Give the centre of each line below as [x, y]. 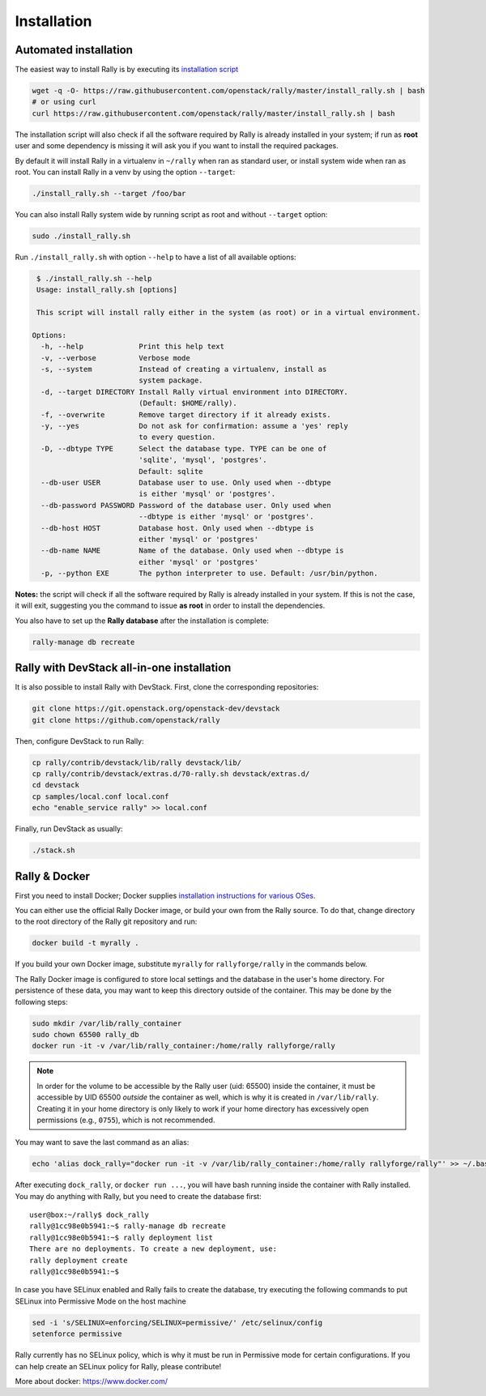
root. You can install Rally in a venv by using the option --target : [125, 172]
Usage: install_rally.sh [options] [107, 290]
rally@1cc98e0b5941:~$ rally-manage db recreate [128, 1226]
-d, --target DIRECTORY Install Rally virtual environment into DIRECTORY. [194, 392]
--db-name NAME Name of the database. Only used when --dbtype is [192, 551]
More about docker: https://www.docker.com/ [92, 1381]
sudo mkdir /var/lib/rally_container [107, 1023]
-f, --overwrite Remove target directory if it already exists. [186, 414]
